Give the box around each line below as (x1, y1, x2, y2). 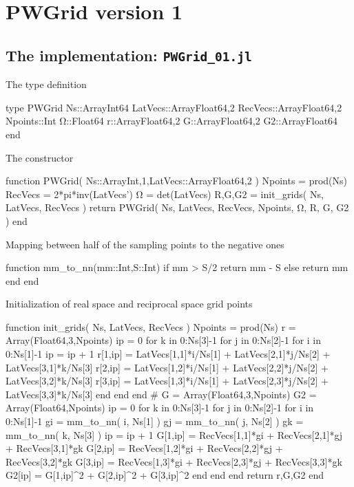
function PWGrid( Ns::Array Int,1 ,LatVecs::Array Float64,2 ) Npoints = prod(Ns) (6, 173, 348, 188)
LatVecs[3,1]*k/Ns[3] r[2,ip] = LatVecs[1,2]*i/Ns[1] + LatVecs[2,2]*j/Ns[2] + (6, 360, 329, 374)
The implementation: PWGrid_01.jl (6, 44, 252, 65)
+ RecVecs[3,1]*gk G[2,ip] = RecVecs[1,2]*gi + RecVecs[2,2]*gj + (6, 441, 283, 455)
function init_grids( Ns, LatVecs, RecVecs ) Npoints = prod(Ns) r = (6, 319, 296, 334)
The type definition (6, 77, 87, 91)
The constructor (6, 150, 74, 164)
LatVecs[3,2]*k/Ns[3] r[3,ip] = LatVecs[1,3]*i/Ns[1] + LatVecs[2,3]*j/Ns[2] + (6, 374, 329, 388)
